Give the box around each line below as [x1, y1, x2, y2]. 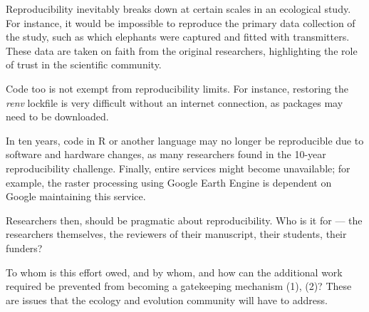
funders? [6, 240, 43, 255]
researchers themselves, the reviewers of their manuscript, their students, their [6, 227, 347, 241]
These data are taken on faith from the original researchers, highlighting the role [6, 43, 358, 58]
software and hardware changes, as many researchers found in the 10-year [6, 147, 326, 162]
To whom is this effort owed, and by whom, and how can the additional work [6, 264, 343, 279]
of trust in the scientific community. [6, 57, 162, 72]
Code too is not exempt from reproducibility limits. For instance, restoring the [6, 80, 349, 95]
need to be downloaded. [6, 109, 109, 124]
